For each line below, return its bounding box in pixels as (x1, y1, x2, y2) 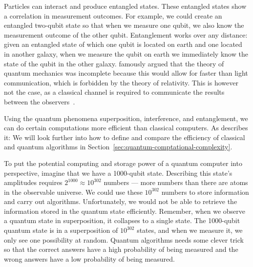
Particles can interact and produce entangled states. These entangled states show (4, 1, 247, 11)
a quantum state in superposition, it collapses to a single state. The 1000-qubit (4, 215, 240, 226)
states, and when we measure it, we (137, 225, 243, 235)
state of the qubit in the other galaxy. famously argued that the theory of (4, 58, 224, 68)
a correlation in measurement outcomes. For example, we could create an (4, 10, 222, 21)
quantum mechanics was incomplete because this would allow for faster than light (4, 68, 248, 78)
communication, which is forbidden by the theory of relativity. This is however (4, 77, 238, 87)
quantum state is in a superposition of (4, 225, 118, 235)
